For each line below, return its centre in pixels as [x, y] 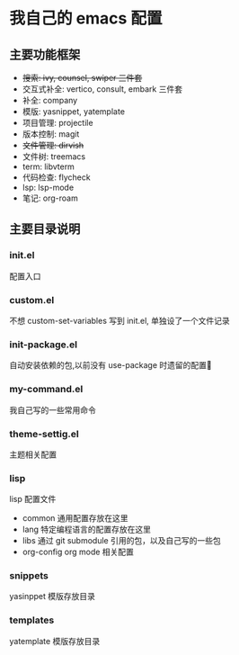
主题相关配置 [33, 454]
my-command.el [46, 390]
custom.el [32, 300]
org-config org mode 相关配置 [78, 552]
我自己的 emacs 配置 [86, 18]
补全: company [50, 100]
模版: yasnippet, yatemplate [74, 112]
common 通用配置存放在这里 [75, 518]
